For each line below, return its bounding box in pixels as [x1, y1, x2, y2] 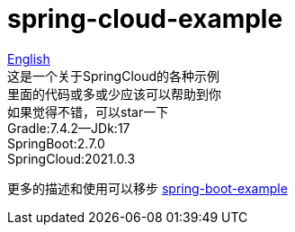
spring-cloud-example [7, 4, 283, 34]
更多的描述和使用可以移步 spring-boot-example [7, 180, 288, 196]
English [7, 50, 50, 67]
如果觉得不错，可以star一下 [7, 103, 169, 120]
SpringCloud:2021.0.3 [7, 150, 136, 166]
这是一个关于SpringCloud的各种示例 [7, 67, 220, 84]
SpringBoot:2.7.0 [7, 135, 105, 151]
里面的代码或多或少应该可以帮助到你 [7, 85, 221, 102]
